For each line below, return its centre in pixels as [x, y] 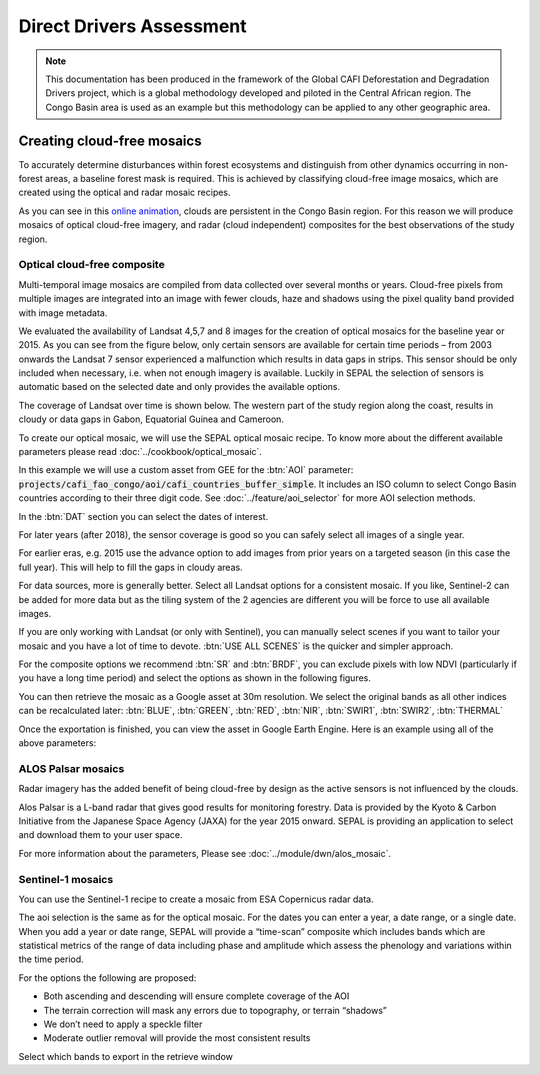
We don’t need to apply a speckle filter [123, 1024]
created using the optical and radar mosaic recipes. [124, 192]
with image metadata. [63, 312]
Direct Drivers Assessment [132, 26]
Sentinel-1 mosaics [66, 879]
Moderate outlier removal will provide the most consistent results [177, 1038]
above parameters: [57, 743]
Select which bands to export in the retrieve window [126, 1056]
